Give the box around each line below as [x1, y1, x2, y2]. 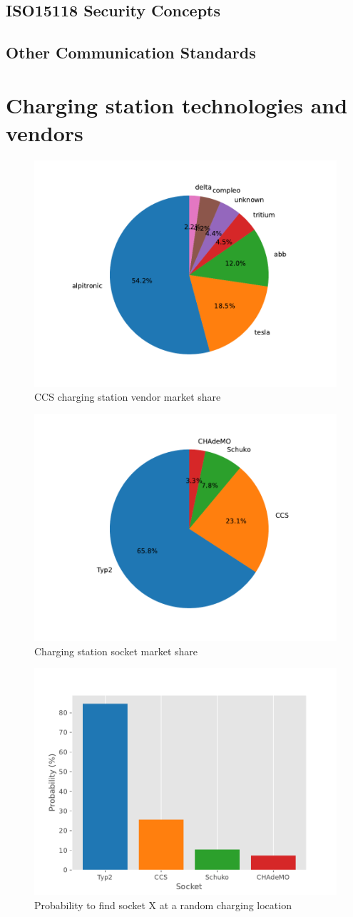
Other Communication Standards [6, 41, 256, 63]
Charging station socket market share [34, 643, 198, 658]
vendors [6, 118, 83, 147]
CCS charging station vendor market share [34, 389, 221, 404]
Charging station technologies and [6, 90, 348, 119]
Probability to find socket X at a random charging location [34, 897, 292, 912]
